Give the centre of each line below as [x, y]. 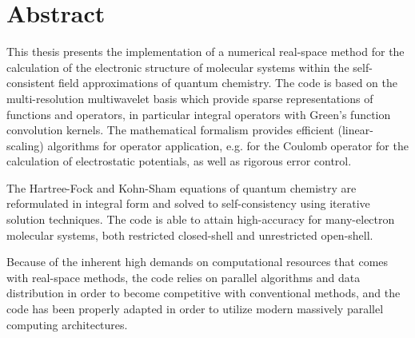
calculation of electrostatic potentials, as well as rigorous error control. [179, 161]
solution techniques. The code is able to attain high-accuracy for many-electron [201, 219]
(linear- [355, 130]
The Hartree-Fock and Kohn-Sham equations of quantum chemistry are [182, 187]
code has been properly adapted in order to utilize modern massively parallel [195, 309]
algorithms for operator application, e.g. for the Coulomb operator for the [228, 145]
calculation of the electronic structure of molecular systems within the [178, 67]
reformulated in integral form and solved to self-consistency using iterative [188, 203]
